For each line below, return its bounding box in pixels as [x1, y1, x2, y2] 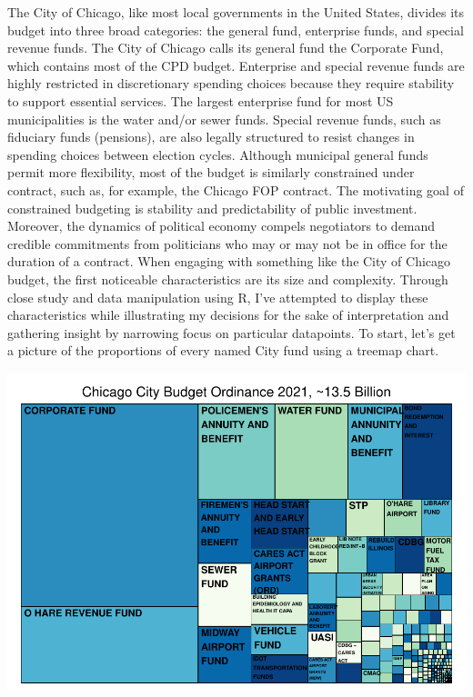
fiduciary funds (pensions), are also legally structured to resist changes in [7, 127, 415, 146]
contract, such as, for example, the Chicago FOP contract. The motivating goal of [7, 180, 464, 199]
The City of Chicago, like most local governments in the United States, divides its [7, 3, 465, 21]
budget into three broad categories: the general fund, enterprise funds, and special [7, 20, 464, 39]
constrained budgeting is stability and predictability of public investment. [7, 198, 418, 217]
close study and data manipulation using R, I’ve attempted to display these [7, 287, 428, 306]
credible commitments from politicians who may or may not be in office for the [7, 234, 448, 253]
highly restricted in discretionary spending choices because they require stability [7, 74, 455, 93]
